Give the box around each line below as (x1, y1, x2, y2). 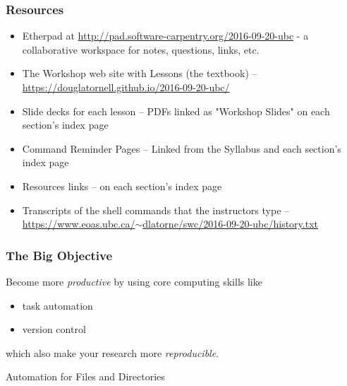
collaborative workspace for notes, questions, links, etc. (22, 42, 260, 57)
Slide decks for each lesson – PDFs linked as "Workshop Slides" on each (22, 103, 330, 118)
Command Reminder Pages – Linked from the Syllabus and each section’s (22, 141, 341, 156)
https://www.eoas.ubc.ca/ (22, 216, 135, 231)
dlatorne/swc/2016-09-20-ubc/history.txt (142, 216, 318, 231)
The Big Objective (6, 246, 113, 264)
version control (22, 322, 86, 337)
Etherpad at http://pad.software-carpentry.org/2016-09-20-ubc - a (22, 28, 309, 43)
